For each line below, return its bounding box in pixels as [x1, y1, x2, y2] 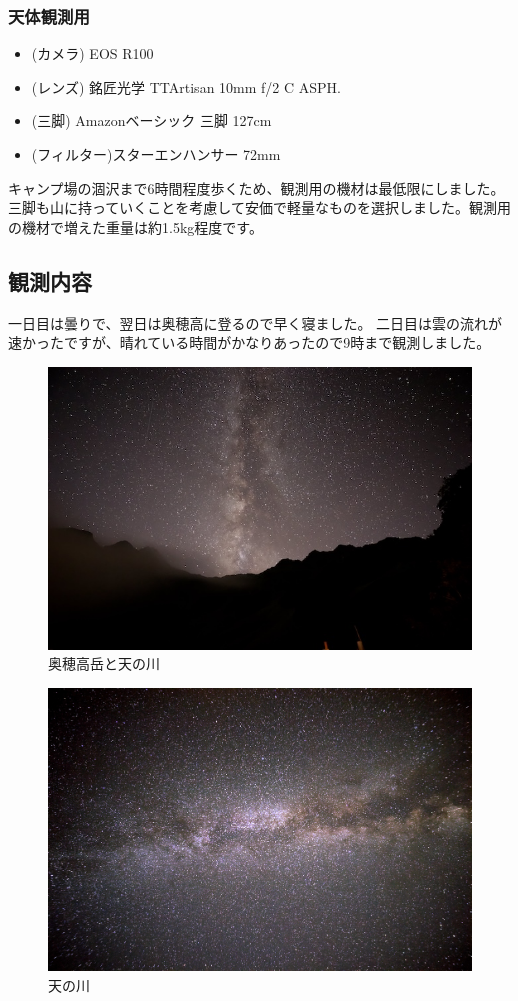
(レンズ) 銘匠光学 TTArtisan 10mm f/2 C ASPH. [31, 76, 341, 97]
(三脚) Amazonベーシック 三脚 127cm [31, 110, 272, 131]
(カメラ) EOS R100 [31, 43, 154, 64]
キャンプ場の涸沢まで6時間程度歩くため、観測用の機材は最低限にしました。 [8, 177, 505, 198]
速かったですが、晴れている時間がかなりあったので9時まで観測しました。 [8, 332, 491, 353]
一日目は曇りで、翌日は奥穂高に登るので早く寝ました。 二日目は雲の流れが [8, 312, 503, 333]
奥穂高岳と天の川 [48, 653, 160, 674]
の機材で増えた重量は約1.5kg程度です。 [8, 216, 263, 237]
